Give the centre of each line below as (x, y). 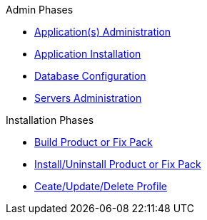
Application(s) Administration (103, 32)
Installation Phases (50, 120)
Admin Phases (40, 10)
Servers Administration (88, 98)
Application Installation (88, 54)
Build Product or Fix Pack (94, 142)
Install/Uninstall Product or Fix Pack (118, 164)
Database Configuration (90, 76)
